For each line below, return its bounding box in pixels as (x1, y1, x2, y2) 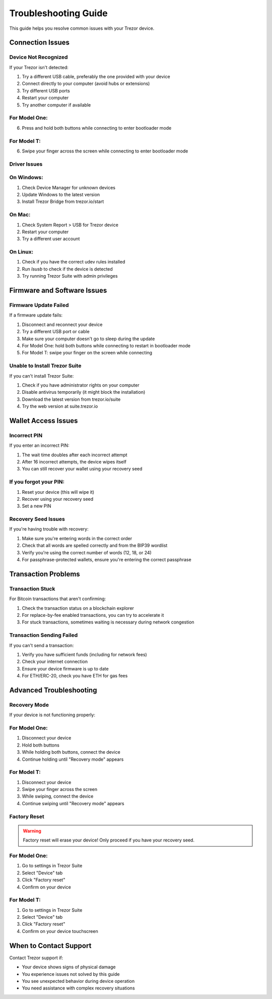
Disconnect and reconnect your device (22, 321, 103, 328)
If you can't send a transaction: (9, 642, 74, 648)
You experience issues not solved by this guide (22, 971, 120, 977)
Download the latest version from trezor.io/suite (22, 396, 121, 402)
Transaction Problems (9, 569, 80, 578)
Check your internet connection (22, 659, 88, 665)
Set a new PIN (22, 503, 51, 509)
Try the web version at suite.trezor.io (22, 403, 98, 409)
